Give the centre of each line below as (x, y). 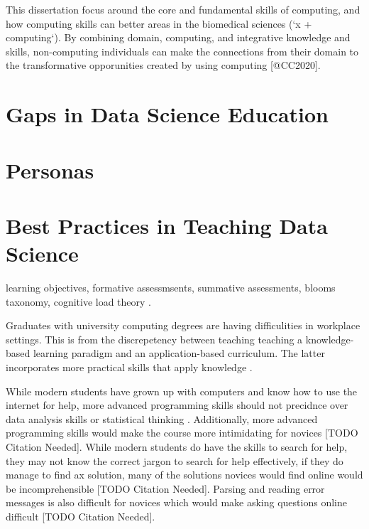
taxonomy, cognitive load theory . (79, 301)
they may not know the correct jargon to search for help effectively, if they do (175, 460)
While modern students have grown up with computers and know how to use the (182, 391)
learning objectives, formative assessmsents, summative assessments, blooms (171, 288)
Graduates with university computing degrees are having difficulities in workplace (183, 325)
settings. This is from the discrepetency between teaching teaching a (154, 339)
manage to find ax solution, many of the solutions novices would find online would (184, 475)
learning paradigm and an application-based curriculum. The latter (179, 353)
